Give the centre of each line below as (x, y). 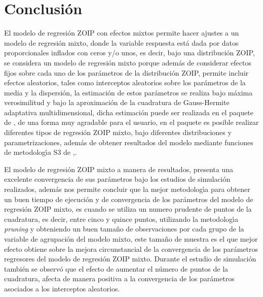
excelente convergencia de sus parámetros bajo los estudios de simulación (117, 179)
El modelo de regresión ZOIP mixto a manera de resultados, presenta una (119, 169)
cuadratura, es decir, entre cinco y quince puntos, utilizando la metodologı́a (121, 219)
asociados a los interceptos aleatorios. (62, 288)
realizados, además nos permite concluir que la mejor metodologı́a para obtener (127, 189)
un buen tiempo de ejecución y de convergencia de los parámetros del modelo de (129, 199)
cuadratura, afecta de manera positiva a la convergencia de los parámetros (119, 278)
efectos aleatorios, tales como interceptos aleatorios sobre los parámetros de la (125, 82)
